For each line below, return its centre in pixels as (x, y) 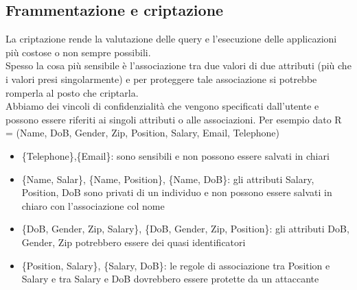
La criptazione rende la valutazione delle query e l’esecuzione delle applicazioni (171, 39)
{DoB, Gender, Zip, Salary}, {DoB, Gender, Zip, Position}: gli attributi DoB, (185, 229)
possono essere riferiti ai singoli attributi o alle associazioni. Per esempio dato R (174, 119)
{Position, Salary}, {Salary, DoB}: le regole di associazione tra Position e (176, 265)
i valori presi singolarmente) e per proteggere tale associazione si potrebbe (161, 78)
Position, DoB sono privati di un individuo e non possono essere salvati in (177, 192)
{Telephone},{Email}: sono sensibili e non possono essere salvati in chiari (175, 155)
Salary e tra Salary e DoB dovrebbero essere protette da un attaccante (170, 279)
